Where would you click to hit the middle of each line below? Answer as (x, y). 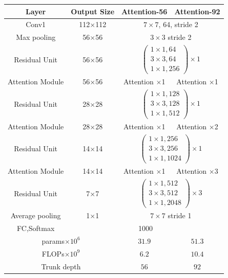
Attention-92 (197, 11)
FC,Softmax (36, 228)
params (53, 240)
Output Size (93, 11)
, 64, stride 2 (178, 24)
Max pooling (36, 37)
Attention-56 (144, 11)
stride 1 (180, 215)
